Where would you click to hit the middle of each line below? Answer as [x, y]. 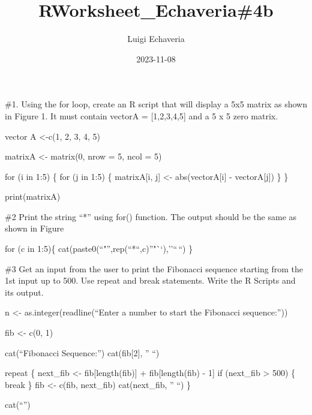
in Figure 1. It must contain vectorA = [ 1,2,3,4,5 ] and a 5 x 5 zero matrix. [142, 115]
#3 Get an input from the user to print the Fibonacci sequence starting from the [154, 268]
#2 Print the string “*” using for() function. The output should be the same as [151, 216]
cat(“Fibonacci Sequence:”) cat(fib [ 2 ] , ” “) [82, 352]
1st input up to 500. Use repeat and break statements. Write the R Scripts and [150, 280]
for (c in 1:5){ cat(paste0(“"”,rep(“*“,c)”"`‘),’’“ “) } [99, 249]
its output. [24, 292]
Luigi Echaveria [156, 39]
